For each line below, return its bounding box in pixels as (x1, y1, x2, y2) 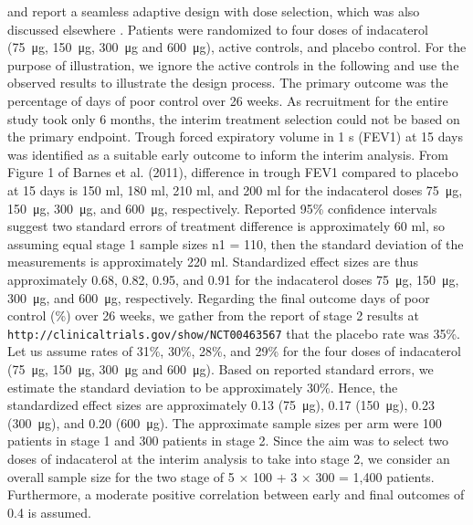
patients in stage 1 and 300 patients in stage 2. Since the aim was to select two (7, 431, 448, 450)
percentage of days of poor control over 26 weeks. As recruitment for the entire (7, 90, 448, 110)
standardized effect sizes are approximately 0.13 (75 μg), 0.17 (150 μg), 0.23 (7, 395, 435, 415)
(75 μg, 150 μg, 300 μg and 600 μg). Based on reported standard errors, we (7, 359, 434, 378)
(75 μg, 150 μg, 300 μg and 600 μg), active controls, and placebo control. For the (7, 37, 467, 57)
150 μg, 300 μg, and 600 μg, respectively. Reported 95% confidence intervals (7, 198, 437, 217)
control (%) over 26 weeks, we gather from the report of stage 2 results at (7, 306, 419, 325)
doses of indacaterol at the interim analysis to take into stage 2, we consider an (7, 448, 450, 467)
